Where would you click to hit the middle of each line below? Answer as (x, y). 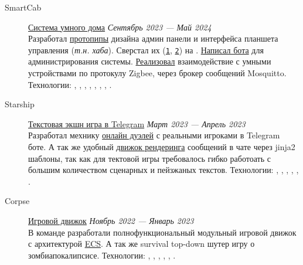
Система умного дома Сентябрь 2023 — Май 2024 (120, 27)
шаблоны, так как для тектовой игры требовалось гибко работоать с (149, 158)
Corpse (17, 201)
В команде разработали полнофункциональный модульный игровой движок (162, 232)
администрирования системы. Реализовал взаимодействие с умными (150, 61)
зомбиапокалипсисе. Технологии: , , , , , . (102, 255)
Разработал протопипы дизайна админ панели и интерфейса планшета (153, 38)
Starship (20, 104)
